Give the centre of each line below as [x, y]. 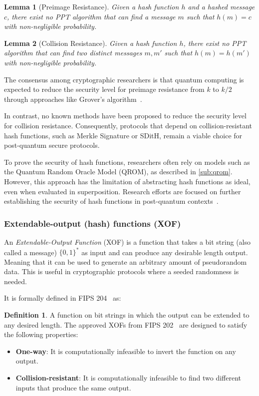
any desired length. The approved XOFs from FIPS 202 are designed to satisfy [126, 324]
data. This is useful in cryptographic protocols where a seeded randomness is [122, 271]
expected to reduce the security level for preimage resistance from [104, 89]
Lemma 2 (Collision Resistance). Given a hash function [91, 43]
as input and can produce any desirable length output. [165, 252]
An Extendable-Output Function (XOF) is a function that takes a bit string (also [127, 241]
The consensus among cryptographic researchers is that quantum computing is [124, 79]
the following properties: [41, 334]
